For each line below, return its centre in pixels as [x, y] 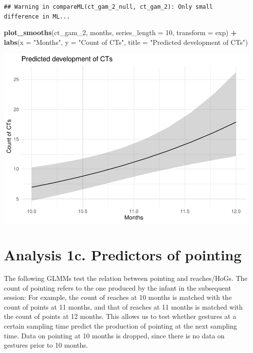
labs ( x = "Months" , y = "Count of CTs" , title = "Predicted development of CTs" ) [126, 42]
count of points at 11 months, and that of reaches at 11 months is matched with [123, 306]
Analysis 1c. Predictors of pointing [123, 255]
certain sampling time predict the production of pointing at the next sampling [121, 325]
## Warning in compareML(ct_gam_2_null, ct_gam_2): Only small [108, 7]
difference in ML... [37, 16]
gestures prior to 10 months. [46, 345]
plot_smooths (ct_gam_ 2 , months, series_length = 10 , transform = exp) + [120, 32]
